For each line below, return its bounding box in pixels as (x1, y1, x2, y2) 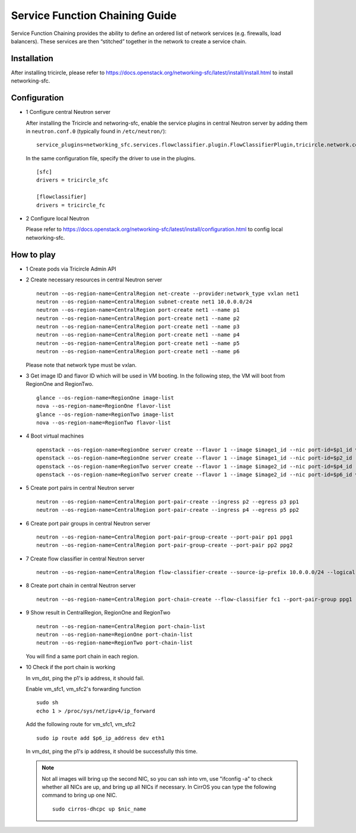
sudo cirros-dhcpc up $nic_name (52, 805, 147, 812)
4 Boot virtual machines (26, 432, 84, 439)
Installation (11, 53, 53, 64)
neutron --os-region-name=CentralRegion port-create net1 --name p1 (36, 306, 240, 313)
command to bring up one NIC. (42, 791, 117, 799)
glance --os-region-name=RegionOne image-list (36, 394, 174, 401)
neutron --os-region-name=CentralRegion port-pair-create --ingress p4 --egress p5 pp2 (36, 506, 300, 514)
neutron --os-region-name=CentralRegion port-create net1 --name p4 (36, 331, 240, 338)
